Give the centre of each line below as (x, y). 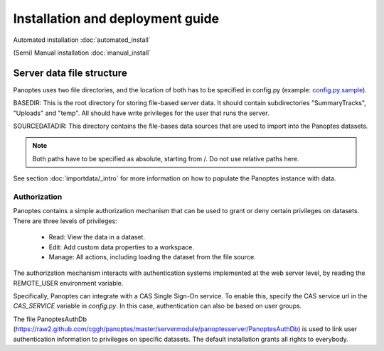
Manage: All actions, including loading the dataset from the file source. (152, 256)
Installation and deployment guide (116, 18)
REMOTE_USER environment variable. (68, 283)
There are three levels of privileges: (65, 221)
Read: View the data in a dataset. (97, 237)
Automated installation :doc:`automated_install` (82, 40)
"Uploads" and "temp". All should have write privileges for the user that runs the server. (141, 113)
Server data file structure (70, 73)
